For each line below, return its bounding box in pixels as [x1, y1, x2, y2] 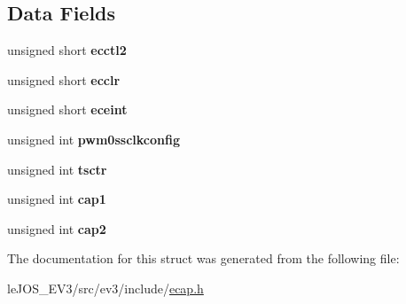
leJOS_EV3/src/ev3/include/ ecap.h [7, 278, 204, 297]
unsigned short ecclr [7, 70, 121, 89]
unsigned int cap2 [7, 219, 106, 238]
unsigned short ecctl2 [7, 41, 127, 59]
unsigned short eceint [7, 100, 128, 119]
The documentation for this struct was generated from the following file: [7, 249, 400, 268]
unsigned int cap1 [7, 190, 106, 208]
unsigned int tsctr [7, 160, 107, 178]
